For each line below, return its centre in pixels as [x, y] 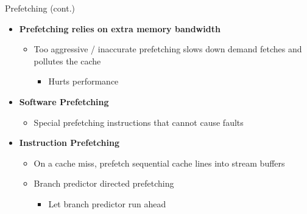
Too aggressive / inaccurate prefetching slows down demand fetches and [168, 49]
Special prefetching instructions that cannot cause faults [139, 122]
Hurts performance [83, 81]
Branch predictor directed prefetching [104, 183]
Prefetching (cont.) [40, 8]
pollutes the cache [67, 60]
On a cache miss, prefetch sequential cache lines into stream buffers [159, 163]
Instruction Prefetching [69, 143]
